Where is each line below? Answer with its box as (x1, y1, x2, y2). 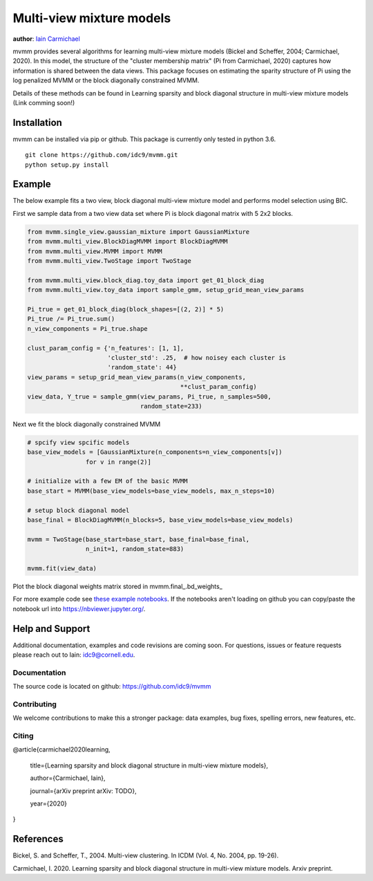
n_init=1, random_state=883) (85, 545, 184, 553)
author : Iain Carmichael (12, 35, 81, 43)
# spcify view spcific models (27, 438, 130, 446)
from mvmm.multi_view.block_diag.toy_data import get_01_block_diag (27, 276, 265, 284)
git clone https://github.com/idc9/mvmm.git (25, 151, 179, 159)
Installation (12, 116, 62, 128)
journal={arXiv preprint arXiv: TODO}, (30, 786, 137, 795)
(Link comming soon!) (12, 98, 75, 107)
